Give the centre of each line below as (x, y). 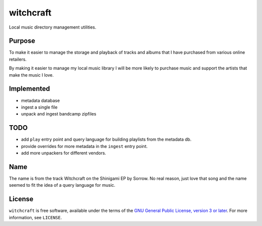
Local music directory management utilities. (53, 27)
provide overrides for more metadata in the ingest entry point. (84, 146)
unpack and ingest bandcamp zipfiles (59, 114)
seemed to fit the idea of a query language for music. (62, 185)
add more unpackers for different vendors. (64, 153)
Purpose (22, 41)
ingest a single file (39, 107)
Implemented (30, 89)
